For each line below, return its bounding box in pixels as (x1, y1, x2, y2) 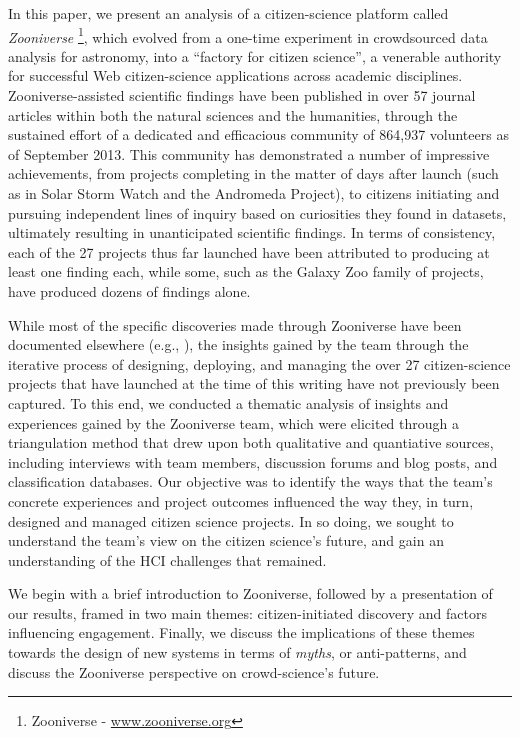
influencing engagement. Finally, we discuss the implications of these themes (8, 622, 475, 643)
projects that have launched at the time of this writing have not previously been (8, 373, 500, 394)
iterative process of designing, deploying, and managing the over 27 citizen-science (8, 353, 511, 374)
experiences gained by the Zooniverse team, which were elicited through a (8, 412, 459, 433)
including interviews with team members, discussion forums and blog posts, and (8, 451, 498, 472)
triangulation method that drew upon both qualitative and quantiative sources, (8, 432, 494, 453)
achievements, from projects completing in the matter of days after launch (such (8, 163, 499, 184)
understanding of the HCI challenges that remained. (8, 549, 327, 570)
